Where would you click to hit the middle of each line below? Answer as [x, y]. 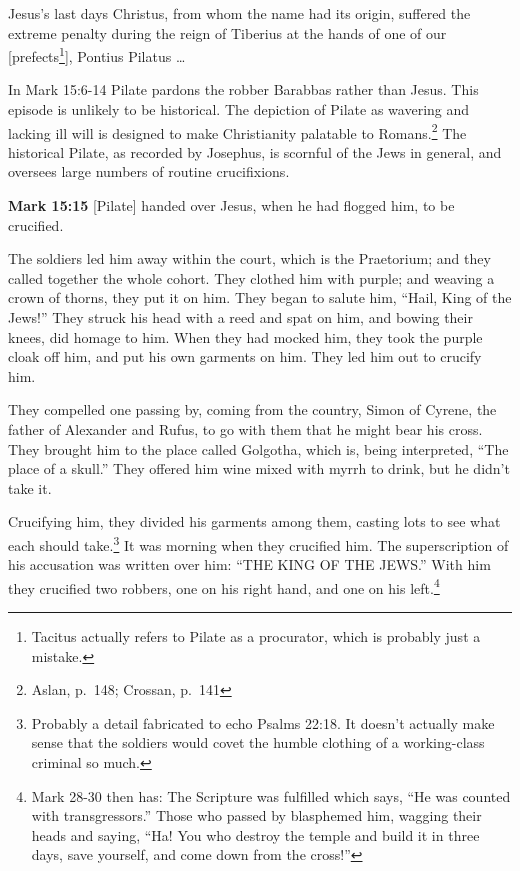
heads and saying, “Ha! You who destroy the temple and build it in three [255, 834]
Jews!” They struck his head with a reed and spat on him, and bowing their [240, 317]
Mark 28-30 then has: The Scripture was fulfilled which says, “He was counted [271, 795]
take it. [30, 487]
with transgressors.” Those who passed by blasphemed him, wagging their [256, 815]
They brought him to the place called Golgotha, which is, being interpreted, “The [258, 448]
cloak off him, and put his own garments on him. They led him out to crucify [245, 356]
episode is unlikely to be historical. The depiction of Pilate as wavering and [239, 109]
